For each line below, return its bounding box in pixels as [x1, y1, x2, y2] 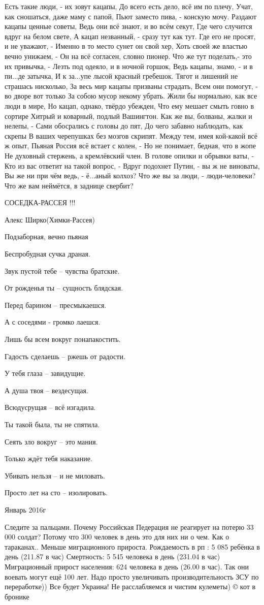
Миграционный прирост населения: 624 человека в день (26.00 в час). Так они [5, 561, 249, 571]
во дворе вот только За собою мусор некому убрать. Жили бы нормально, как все [5, 90, 257, 101]
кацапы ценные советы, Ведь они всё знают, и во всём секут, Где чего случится [5, 21, 252, 31]
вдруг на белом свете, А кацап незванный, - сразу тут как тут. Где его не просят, [5, 30, 256, 41]
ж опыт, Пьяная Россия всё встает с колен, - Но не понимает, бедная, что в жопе [5, 140, 256, 151]
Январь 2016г [5, 504, 46, 515]
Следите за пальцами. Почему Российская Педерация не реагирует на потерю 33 [5, 521, 254, 532]
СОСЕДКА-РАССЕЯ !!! [5, 197, 76, 208]
